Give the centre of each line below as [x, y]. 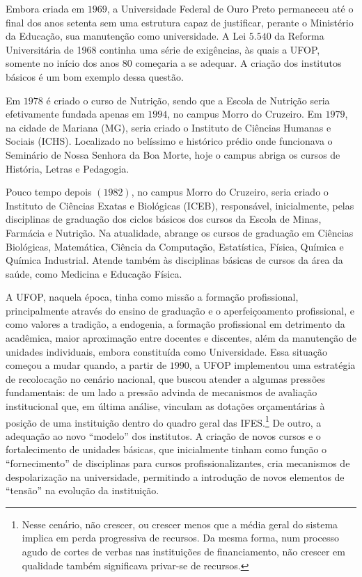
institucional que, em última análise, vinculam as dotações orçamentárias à [165, 406]
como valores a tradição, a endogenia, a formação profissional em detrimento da [175, 324]
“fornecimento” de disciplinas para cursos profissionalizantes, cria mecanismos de [178, 463]
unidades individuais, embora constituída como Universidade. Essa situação [167, 351]
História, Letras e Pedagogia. [68, 168]
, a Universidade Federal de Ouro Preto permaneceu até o [230, 8]
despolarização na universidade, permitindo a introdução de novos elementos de [175, 476]
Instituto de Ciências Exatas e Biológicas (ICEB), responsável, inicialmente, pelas [180, 205]
